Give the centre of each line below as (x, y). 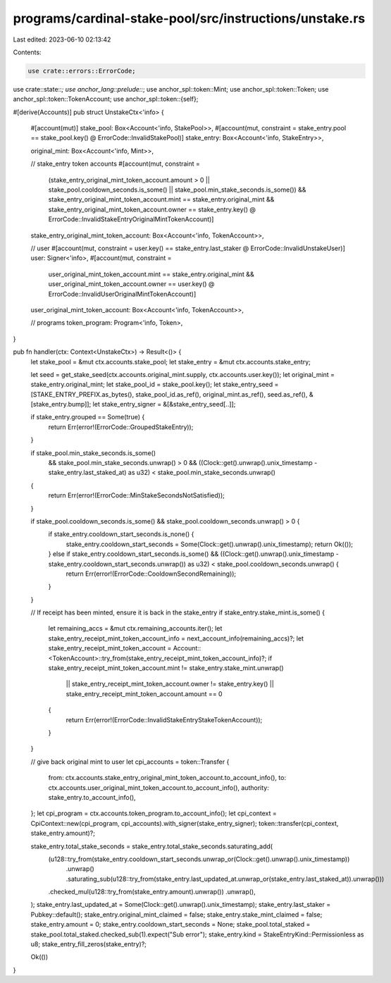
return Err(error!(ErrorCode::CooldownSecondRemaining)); (151, 574)
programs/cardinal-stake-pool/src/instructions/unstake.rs (189, 18)
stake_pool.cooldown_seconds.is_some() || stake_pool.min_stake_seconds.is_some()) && (177, 190)
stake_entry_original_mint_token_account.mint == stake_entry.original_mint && (161, 199)
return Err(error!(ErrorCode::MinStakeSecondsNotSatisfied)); (136, 495)
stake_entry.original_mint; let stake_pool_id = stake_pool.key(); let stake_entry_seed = (155, 385)
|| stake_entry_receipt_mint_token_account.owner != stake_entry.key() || (170, 684)
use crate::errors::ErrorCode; (82, 71)
